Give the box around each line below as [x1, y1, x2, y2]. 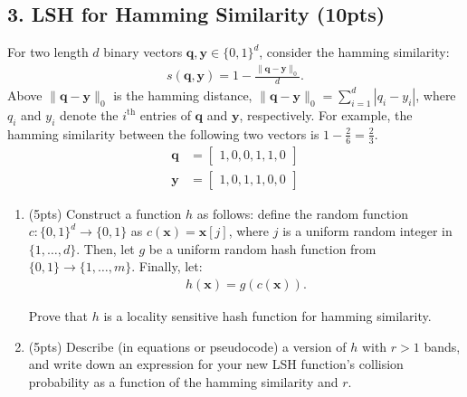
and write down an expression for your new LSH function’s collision [28, 354, 404, 373]
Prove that [28, 307, 88, 326]
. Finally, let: [131, 257, 203, 276]
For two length [7, 43, 89, 61]
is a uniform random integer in [282, 222, 453, 241]
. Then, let [76, 239, 135, 258]
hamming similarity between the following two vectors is [7, 124, 319, 143]
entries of [139, 105, 191, 124]
